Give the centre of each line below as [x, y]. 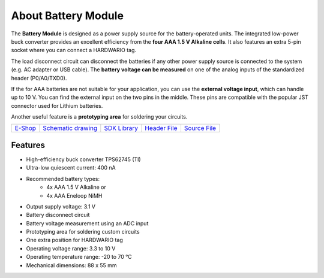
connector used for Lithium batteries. [57, 105]
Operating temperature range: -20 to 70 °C [79, 257]
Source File [200, 128]
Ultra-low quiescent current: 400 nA [71, 168]
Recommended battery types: [63, 179]
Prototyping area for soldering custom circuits [83, 232]
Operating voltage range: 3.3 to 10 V [71, 248]
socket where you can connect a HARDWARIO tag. [74, 50]
